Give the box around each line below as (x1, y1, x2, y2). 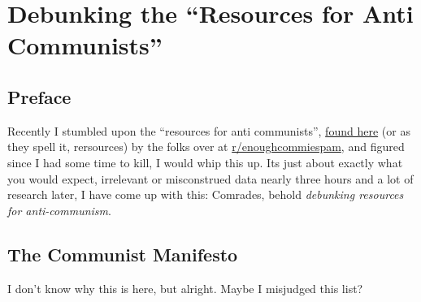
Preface (7, 84, 72, 109)
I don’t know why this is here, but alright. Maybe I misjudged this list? (7, 279, 363, 296)
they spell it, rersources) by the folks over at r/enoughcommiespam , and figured (7, 138, 405, 155)
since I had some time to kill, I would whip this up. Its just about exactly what (7, 153, 403, 170)
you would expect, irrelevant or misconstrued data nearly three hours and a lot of (7, 170, 414, 187)
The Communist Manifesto (7, 241, 238, 266)
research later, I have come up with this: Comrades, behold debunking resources (7, 186, 404, 203)
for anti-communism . (7, 201, 111, 218)
